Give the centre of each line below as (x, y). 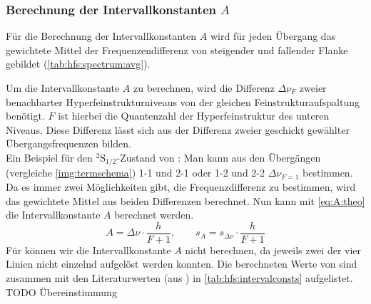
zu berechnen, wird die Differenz (204, 88)
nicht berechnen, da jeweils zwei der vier (273, 250)
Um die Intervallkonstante (63, 88)
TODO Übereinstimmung (61, 292)
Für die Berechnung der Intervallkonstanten (101, 36)
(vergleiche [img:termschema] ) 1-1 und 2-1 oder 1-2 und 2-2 (135, 173)
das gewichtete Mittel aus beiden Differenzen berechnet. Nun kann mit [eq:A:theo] (185, 200)
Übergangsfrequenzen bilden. (68, 143)
